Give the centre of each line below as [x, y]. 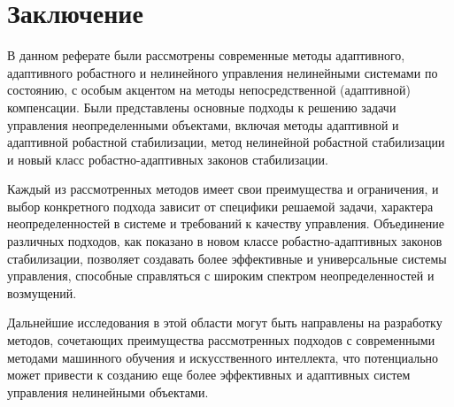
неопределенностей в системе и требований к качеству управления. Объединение [226, 223]
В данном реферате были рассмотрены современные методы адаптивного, [206, 55]
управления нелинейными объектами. [108, 392]
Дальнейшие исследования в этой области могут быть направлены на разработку [225, 323]
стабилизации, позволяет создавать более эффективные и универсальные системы [227, 258]
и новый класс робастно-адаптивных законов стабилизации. [168, 159]
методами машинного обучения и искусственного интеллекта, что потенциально [223, 357]
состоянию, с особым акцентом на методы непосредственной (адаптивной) [209, 90]
